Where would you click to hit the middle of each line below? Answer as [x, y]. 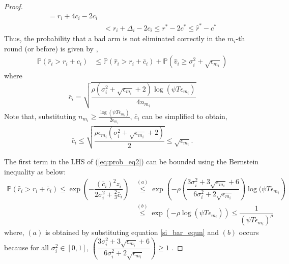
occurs [249, 232]
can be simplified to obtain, [185, 116]
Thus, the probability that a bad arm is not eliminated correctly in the [115, 38]
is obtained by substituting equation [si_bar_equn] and [132, 232]
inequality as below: [35, 171]
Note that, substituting [40, 116]
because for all [27, 247]
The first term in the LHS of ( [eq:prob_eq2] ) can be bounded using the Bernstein [132, 162]
